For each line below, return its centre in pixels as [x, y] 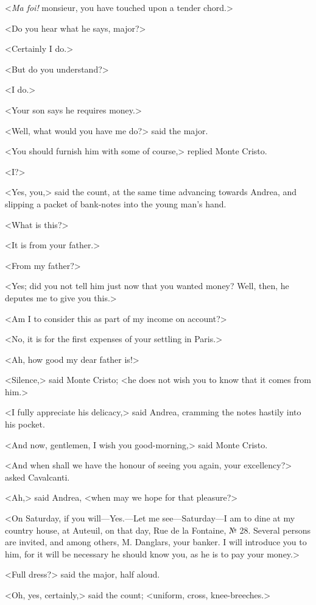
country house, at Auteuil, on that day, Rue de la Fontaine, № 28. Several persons [158, 530]
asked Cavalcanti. [37, 477]
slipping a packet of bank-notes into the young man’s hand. [116, 203]
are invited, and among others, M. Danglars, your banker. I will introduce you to [156, 542]
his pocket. [25, 424]
